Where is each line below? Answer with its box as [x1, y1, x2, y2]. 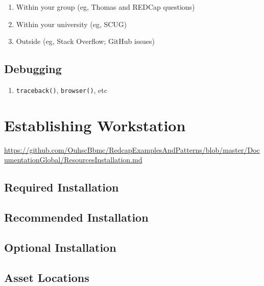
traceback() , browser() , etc [16, 84, 107, 95]
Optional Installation [4, 239, 116, 255]
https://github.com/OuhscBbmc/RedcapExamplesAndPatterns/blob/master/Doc [4, 144, 260, 155]
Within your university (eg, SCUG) [16, 18, 127, 29]
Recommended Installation [4, 209, 149, 225]
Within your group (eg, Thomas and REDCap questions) [16, 2, 195, 12]
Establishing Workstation [4, 114, 186, 135]
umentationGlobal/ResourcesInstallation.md [4, 154, 142, 165]
